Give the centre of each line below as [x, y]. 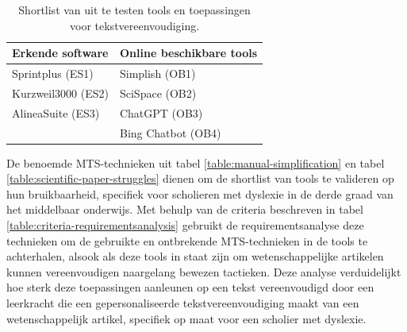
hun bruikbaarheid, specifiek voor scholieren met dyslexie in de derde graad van [200, 193]
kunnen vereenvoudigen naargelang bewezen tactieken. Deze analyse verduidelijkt [204, 271]
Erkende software [60, 53]
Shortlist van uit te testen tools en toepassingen [134, 10]
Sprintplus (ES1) [53, 73]
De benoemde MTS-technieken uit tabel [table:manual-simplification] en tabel [196, 162]
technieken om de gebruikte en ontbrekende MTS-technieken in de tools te [187, 240]
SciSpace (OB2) [158, 93]
